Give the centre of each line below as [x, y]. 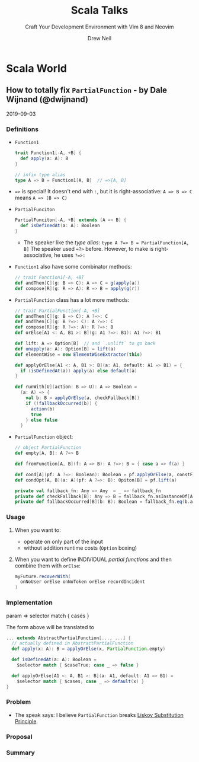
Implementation [30, 602]
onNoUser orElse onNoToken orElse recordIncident [83, 582]
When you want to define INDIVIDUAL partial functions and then [93, 559]
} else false [42, 420]
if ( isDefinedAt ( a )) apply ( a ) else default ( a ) [79, 371]
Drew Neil [99, 38]
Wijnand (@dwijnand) [47, 99]
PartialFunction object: [44, 437]
